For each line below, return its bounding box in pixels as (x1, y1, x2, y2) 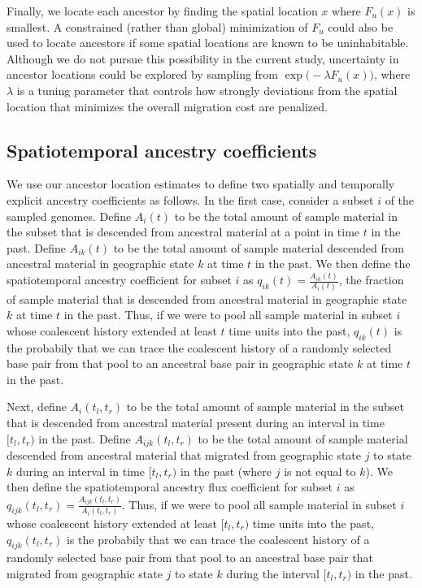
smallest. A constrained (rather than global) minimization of (7, 18, 308, 35)
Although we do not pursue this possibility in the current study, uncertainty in (7, 50, 399, 67)
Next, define (7, 398, 67, 415)
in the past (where (180, 462, 272, 479)
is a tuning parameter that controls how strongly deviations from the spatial (16, 81, 398, 98)
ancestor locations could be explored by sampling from (7, 66, 279, 83)
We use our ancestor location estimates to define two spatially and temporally (7, 175, 395, 192)
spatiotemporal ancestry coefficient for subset (7, 271, 232, 288)
